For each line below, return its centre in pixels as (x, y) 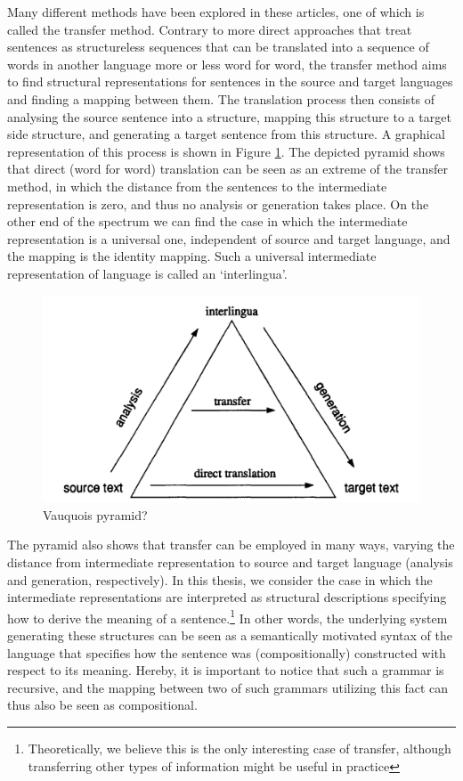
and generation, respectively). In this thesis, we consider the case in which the (220, 579)
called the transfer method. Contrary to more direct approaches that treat (210, 29)
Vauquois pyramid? (95, 514)
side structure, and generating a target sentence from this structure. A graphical (226, 134)
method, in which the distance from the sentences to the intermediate (197, 186)
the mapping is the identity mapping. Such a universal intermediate (192, 256)
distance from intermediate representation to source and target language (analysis (230, 561)
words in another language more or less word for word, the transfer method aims (227, 64)
